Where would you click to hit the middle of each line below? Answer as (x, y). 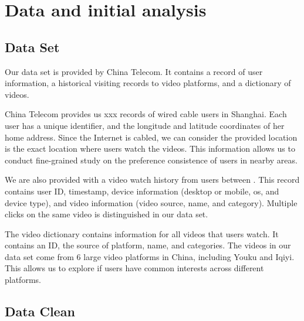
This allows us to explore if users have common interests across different (134, 268)
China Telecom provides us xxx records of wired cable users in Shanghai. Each (146, 114)
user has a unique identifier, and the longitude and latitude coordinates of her (145, 125)
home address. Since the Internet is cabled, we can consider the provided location (151, 137)
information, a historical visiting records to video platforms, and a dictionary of (148, 83)
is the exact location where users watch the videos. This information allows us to (150, 148)
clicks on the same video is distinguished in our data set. (107, 214)
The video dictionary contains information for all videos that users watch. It (142, 233)
